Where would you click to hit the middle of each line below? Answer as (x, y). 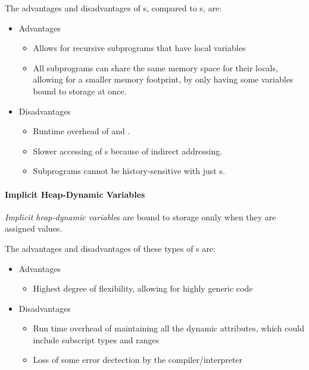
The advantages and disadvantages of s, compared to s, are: (113, 8)
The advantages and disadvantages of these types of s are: (110, 248)
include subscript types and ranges (96, 339)
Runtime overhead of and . (82, 131)
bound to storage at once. (80, 91)
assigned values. (34, 228)
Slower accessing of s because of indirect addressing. (128, 151)
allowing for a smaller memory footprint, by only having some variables (163, 79)
